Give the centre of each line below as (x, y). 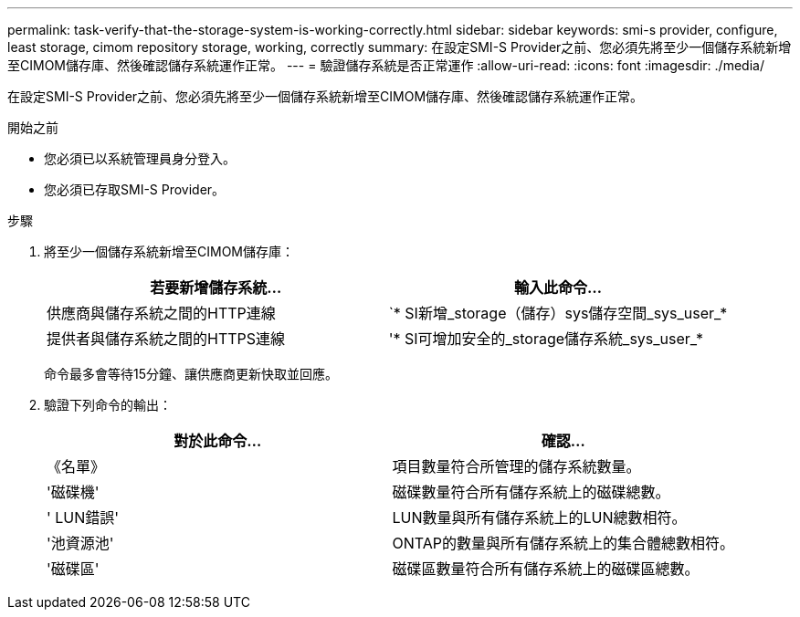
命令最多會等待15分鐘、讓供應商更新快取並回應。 (191, 374)
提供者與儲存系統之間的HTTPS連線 (166, 339)
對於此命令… (218, 441)
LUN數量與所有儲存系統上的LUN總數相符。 (539, 518)
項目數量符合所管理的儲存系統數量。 (516, 466)
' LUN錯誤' (83, 518)
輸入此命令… (558, 288)
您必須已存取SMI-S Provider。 (135, 189)
